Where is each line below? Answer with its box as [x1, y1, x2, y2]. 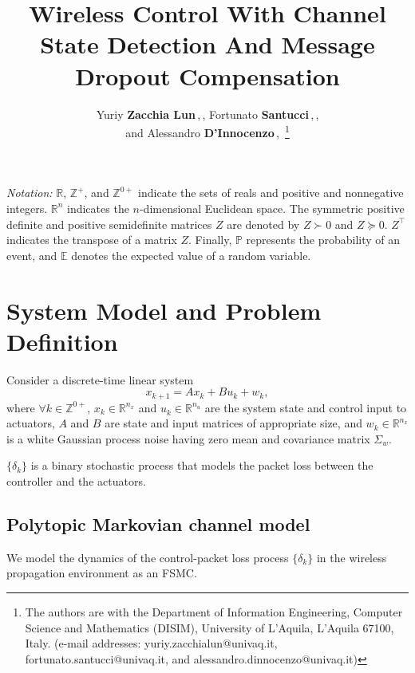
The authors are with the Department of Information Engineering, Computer [25, 604, 403, 620]
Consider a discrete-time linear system [6, 371, 194, 388]
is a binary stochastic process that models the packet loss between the [30, 457, 373, 474]
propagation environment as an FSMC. [6, 565, 197, 581]
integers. [6, 199, 48, 216]
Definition [6, 325, 118, 357]
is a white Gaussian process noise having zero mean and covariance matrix [6, 430, 370, 447]
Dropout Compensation [75, 59, 340, 92]
